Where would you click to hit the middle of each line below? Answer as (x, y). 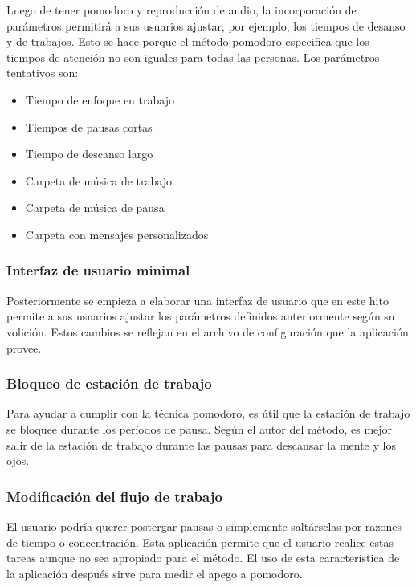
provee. (24, 347)
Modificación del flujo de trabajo (114, 496)
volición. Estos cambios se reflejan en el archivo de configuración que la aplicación (208, 331)
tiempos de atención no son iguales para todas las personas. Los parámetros (193, 57)
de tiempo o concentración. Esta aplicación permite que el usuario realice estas (200, 542)
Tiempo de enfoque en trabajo (100, 99)
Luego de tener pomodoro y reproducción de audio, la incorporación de (181, 10)
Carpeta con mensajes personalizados (117, 234)
